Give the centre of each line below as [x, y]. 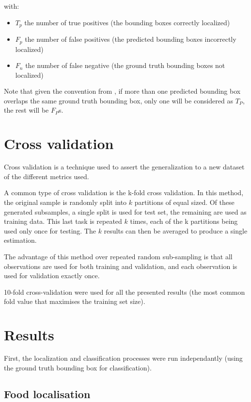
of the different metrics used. [47, 176]
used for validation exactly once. [52, 276]
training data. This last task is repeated [63, 221]
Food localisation [47, 394]
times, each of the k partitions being [184, 221]
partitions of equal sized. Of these [184, 202]
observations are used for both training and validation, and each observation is [121, 266]
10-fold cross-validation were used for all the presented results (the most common [125, 292]
